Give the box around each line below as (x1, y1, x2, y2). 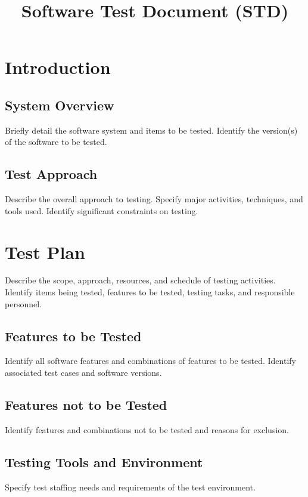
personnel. (5, 297, 42, 310)
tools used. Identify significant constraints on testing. (5, 204, 198, 217)
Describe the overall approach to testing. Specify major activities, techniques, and (5, 193, 303, 205)
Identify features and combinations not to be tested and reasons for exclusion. (5, 423, 289, 436)
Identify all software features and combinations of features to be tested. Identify (5, 354, 296, 367)
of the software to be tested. (5, 135, 107, 148)
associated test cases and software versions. (5, 366, 162, 379)
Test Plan (5, 239, 85, 264)
